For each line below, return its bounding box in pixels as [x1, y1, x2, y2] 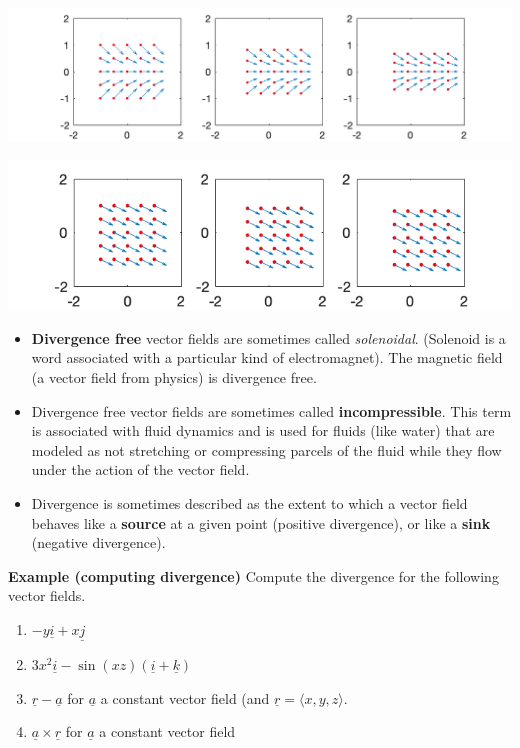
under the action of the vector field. [31, 459, 250, 480]
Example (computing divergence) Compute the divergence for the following [8, 565, 499, 586]
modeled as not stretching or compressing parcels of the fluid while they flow [31, 439, 502, 460]
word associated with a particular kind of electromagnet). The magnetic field [31, 347, 503, 368]
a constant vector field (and [100, 687, 270, 708]
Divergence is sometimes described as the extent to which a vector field [31, 492, 468, 513]
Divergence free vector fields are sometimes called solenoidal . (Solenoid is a [31, 327, 506, 348]
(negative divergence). [31, 532, 166, 553]
